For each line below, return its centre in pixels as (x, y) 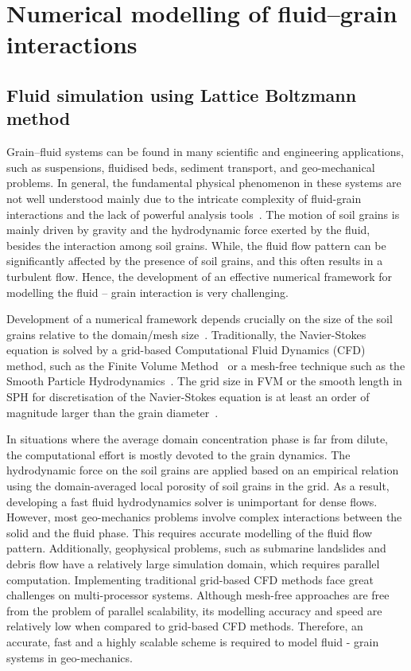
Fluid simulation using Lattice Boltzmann (182, 94)
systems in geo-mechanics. (70, 657)
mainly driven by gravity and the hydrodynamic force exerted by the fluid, (188, 230)
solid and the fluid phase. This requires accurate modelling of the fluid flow (190, 532)
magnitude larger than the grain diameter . (112, 412)
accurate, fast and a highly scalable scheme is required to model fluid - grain (193, 641)
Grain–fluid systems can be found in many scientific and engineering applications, (205, 152)
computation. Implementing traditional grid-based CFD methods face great (190, 579)
